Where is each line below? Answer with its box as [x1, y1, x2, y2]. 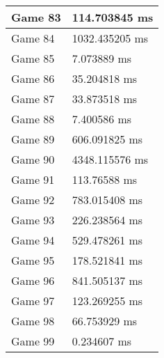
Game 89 [11, 131, 55, 147]
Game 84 [11, 30, 55, 46]
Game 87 [11, 91, 55, 107]
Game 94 [11, 232, 55, 248]
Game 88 [11, 111, 55, 127]
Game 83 [11, 9, 61, 25]
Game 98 [11, 313, 55, 329]
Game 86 [11, 70, 55, 86]
